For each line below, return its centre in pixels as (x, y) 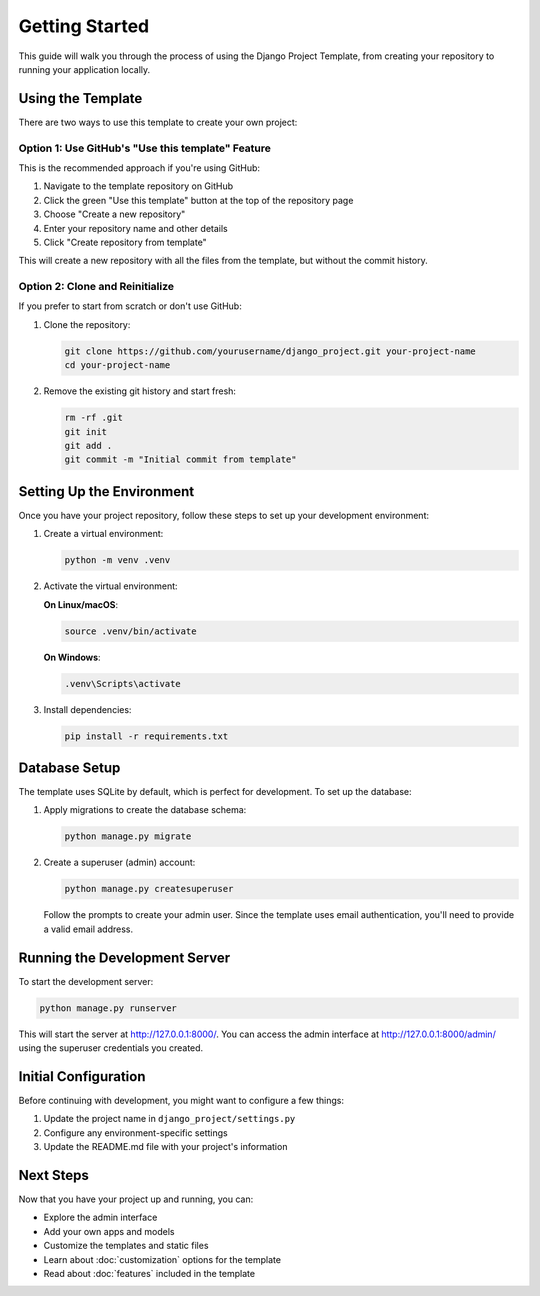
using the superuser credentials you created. (111, 1048)
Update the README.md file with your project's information (165, 1147)
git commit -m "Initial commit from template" (180, 459)
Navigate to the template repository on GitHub (138, 186)
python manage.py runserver (108, 1008)
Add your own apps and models (109, 1231)
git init (86, 431)
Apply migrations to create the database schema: (145, 810)
